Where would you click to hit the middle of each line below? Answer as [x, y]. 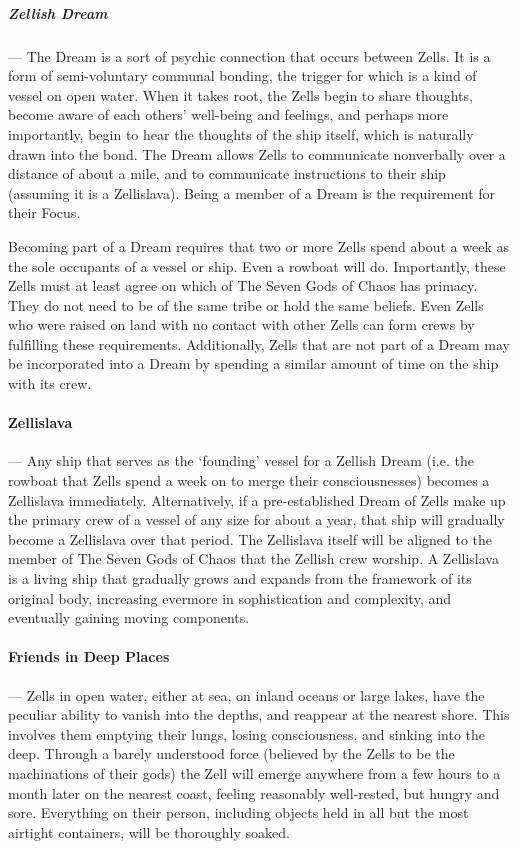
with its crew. [50, 383]
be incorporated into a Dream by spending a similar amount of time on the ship [253, 363]
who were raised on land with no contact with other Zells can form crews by [241, 324]
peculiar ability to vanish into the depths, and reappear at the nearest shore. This [259, 714]
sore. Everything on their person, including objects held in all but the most [238, 812]
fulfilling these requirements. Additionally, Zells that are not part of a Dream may [259, 343]
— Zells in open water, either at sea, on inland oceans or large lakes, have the [246, 694]
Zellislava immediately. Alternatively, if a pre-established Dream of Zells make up [257, 499]
